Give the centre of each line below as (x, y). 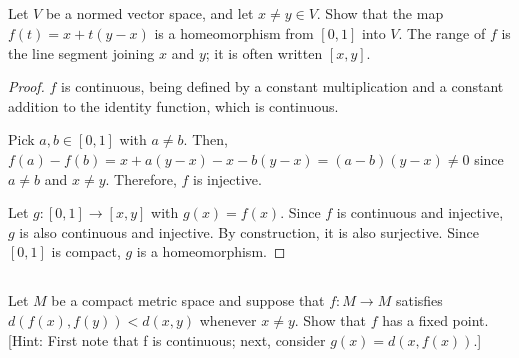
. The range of (442, 32)
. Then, (205, 139)
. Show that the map (380, 13)
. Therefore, (141, 178)
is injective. (227, 178)
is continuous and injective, (420, 212)
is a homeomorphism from (234, 32)
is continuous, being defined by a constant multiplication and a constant (282, 86)
